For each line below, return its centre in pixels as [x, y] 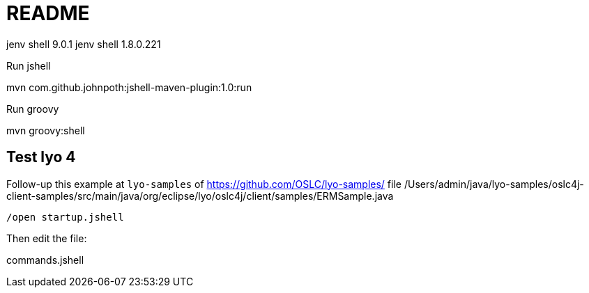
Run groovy [33, 109]
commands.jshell [45, 260]
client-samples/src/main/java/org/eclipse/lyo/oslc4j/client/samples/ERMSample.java [200, 196]
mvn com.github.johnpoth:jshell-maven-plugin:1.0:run [129, 87]
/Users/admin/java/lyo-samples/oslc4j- [494, 184]
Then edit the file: [47, 238]
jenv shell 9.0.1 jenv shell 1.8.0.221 [84, 44]
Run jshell [29, 65]
